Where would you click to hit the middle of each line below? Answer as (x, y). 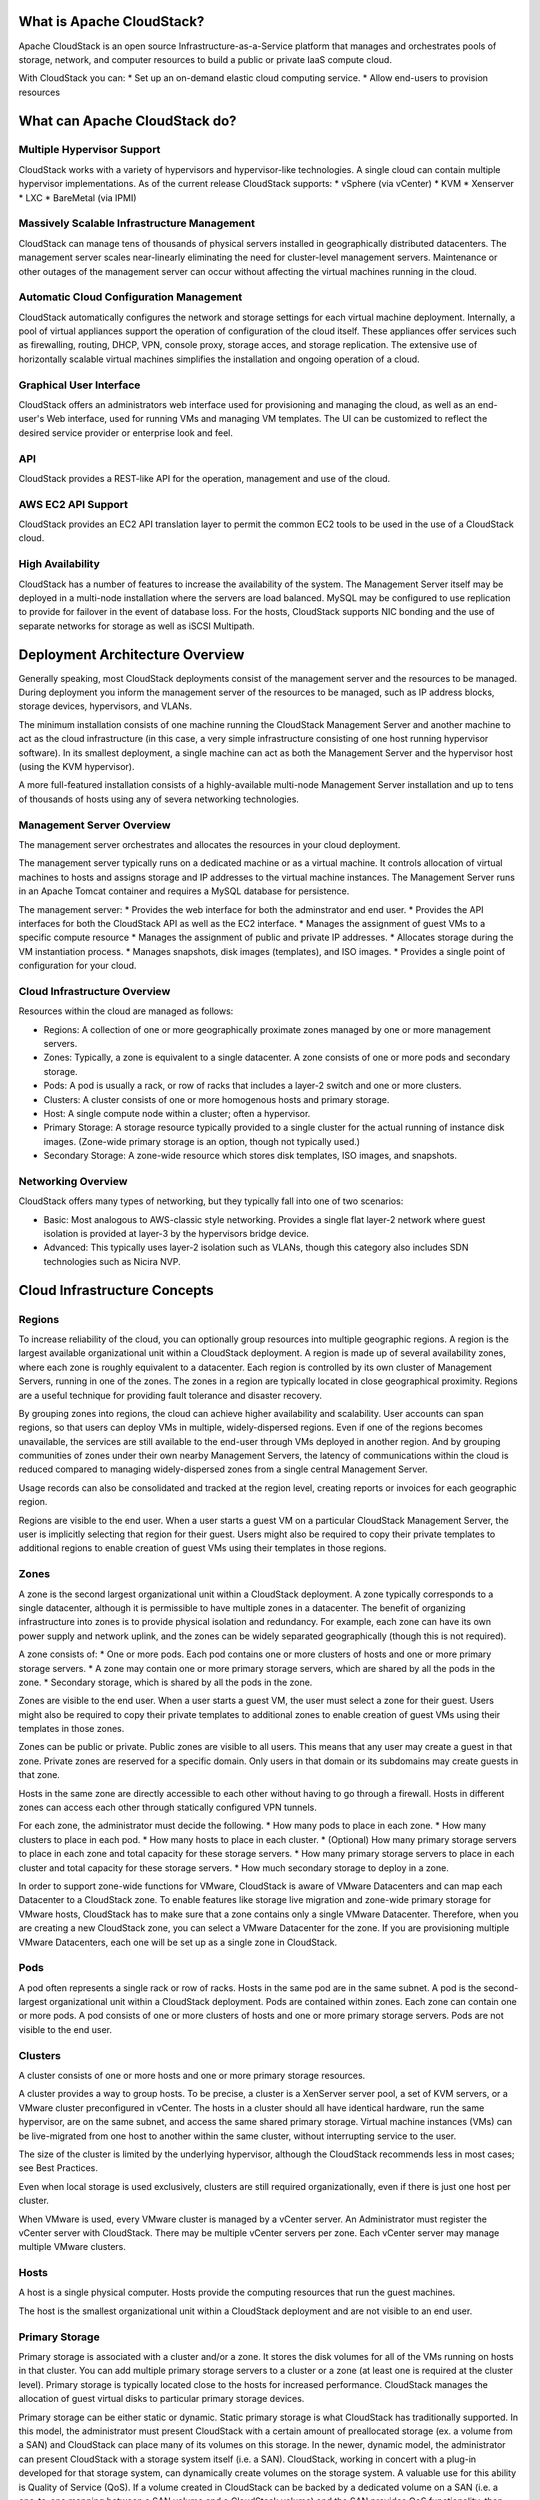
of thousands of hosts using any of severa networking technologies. (159, 799)
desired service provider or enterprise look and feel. (126, 432)
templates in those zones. (71, 1729)
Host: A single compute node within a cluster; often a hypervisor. (177, 1113)
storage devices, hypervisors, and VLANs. (105, 706)
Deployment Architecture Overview (131, 654)
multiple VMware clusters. (72, 2247)
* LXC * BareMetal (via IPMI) (77, 197)
